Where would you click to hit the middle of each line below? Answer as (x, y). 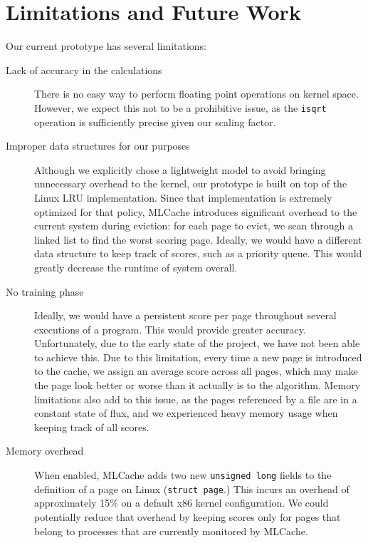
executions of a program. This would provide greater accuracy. (170, 329)
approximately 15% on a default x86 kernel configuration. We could (182, 503)
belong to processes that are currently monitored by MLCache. (171, 531)
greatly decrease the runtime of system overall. (136, 267)
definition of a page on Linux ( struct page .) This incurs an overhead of (192, 488)
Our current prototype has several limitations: (106, 46)
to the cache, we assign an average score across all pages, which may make (196, 371)
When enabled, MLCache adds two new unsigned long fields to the (183, 475)
